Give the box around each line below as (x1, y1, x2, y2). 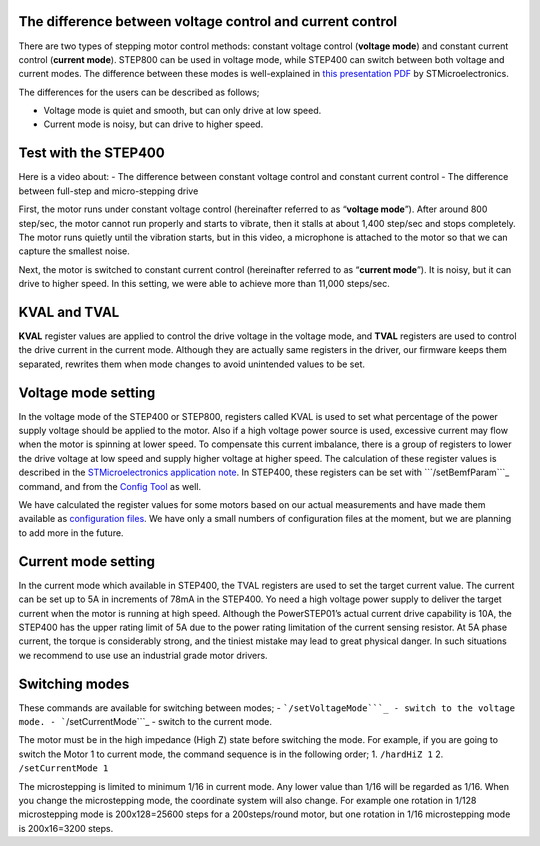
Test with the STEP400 (18, 145, 165, 162)
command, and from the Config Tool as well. (18, 480, 202, 492)
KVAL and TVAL (18, 303, 120, 320)
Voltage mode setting (18, 384, 156, 401)
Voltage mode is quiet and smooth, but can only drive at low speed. (43, 105, 322, 117)
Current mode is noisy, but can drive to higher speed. (43, 118, 264, 130)
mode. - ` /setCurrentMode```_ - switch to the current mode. (18, 715, 272, 727)
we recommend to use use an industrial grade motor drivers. (18, 649, 269, 661)
